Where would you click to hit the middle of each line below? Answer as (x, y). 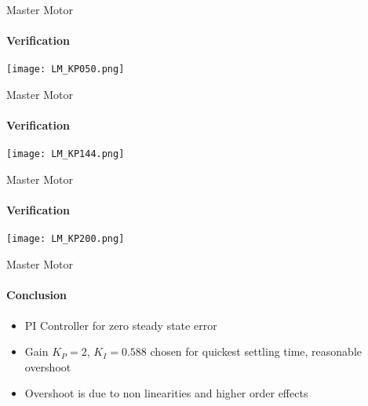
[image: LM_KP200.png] (66, 239)
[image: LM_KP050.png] (66, 69)
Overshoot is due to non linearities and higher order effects (166, 393)
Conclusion (37, 295)
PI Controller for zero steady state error (121, 325)
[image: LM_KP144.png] (66, 154)
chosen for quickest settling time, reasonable (256, 351)
